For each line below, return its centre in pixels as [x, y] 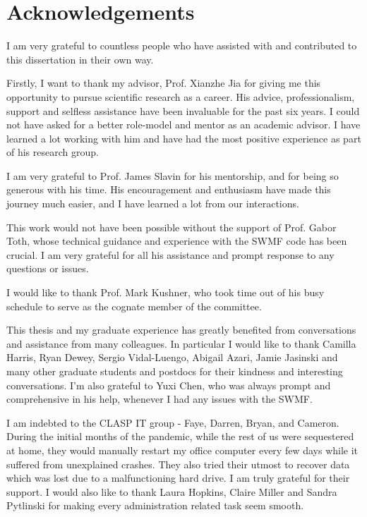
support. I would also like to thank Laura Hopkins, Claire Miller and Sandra [172, 491]
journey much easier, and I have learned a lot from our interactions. [153, 203]
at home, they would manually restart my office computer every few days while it [182, 450]
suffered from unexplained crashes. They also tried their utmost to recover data [178, 464]
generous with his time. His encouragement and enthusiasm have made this [169, 189]
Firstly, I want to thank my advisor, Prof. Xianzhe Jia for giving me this [164, 83]
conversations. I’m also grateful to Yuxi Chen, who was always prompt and [169, 385]
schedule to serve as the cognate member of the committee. [134, 306]
